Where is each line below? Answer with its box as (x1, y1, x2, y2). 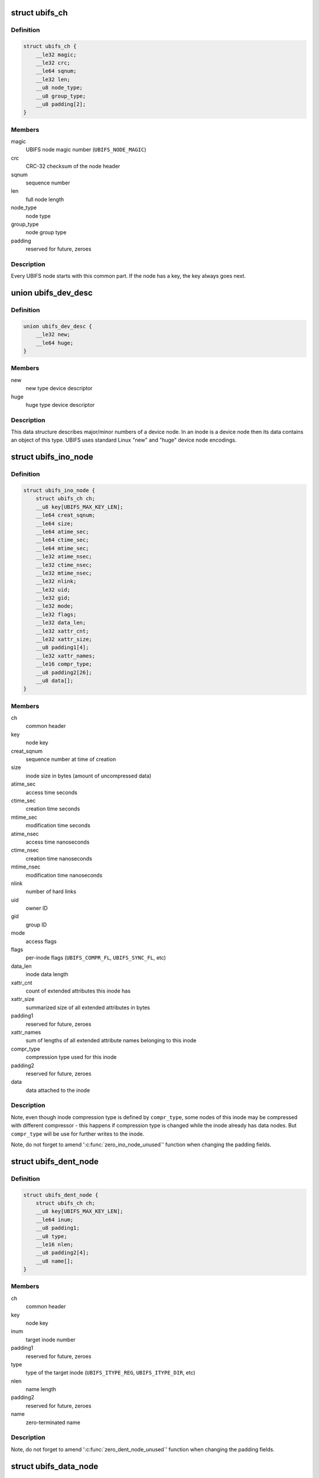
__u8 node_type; (35, 85, 83, 91)
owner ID (25, 905, 48, 912)
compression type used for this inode (25, 1054, 117, 1061)
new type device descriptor (25, 385, 93, 392)
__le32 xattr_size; (35, 636, 93, 643)
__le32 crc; (35, 59, 71, 66)
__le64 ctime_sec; (35, 537, 89, 543)
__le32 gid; (35, 595, 71, 601)
